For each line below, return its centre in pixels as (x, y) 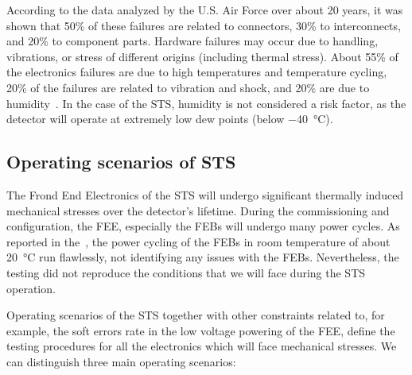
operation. (31, 288)
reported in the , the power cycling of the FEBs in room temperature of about (198, 241)
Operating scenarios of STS (121, 162)
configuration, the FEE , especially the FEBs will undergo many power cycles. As (203, 226)
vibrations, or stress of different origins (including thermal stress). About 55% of (202, 56)
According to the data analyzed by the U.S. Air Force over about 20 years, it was (205, 10)
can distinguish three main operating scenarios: (121, 361)
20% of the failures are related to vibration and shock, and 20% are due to (188, 87)
